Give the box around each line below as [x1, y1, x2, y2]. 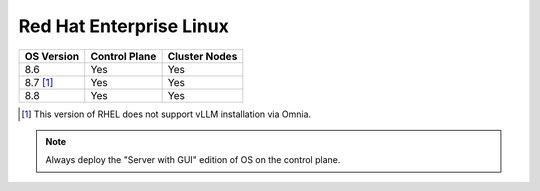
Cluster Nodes [167, 49, 238, 63]
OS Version [24, 49, 80, 63]
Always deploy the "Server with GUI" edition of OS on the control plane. [45, 154, 341, 166]
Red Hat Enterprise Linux [18, 15, 230, 37]
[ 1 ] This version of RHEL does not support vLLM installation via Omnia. [21, 108, 312, 120]
